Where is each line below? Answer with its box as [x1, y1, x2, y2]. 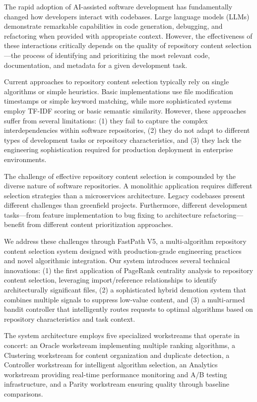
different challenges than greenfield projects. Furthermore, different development [4, 200, 248, 210]
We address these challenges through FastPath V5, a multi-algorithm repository [4, 236, 247, 246]
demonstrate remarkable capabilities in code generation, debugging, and [4, 21, 223, 31]
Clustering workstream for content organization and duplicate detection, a [4, 349, 230, 360]
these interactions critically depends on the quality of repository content [4, 40, 223, 51]
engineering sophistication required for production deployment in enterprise [4, 144, 233, 155]
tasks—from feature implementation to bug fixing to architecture [4, 209, 201, 220]
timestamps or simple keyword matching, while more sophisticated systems [4, 96, 232, 106]
